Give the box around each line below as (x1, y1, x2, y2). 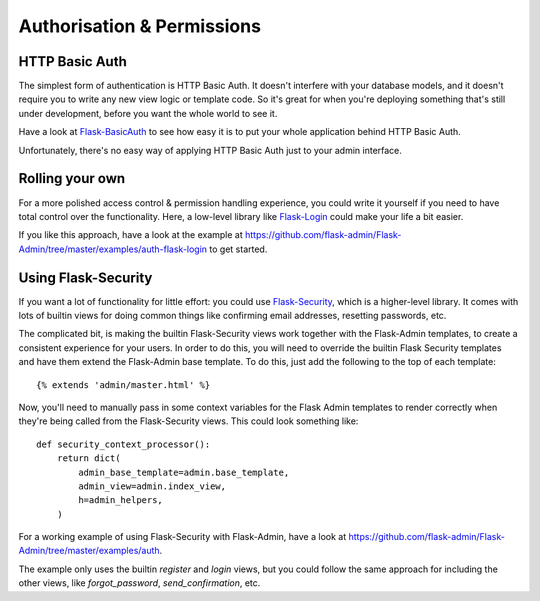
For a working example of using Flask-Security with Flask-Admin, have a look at (18, 531, 347, 543)
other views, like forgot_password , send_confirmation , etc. (18, 577, 261, 589)
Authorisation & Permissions (18, 15, 262, 37)
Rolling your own (18, 170, 126, 187)
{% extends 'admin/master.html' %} (36, 379, 211, 390)
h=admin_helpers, (78, 495, 164, 506)
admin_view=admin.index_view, (78, 480, 227, 492)
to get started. (209, 243, 268, 255)
